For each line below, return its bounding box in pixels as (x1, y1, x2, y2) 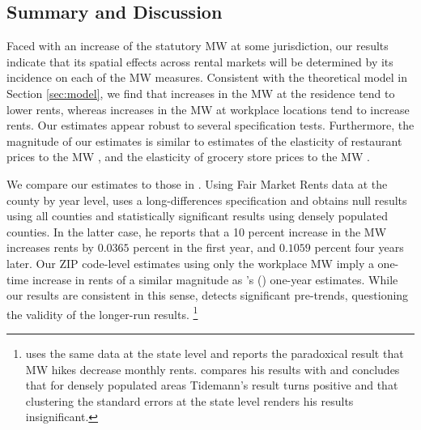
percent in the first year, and (133, 239, 276, 256)
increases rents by (6, 239, 95, 256)
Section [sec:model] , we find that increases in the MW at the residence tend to (6, 84, 395, 101)
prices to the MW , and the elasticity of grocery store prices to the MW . (6, 148, 370, 165)
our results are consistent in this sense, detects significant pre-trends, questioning (6, 287, 409, 304)
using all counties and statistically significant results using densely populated (6, 207, 388, 224)
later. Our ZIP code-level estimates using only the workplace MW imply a (6, 254, 374, 271)
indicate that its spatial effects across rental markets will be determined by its (6, 53, 393, 70)
